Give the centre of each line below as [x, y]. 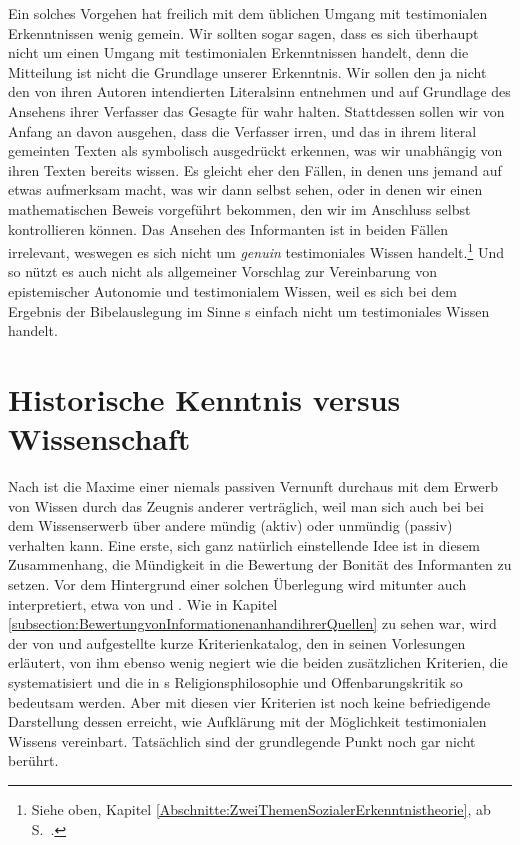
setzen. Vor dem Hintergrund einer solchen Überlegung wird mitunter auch [237, 584]
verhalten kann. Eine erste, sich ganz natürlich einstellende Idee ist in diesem [244, 544]
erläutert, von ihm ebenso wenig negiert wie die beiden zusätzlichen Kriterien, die [258, 662]
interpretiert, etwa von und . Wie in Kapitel [143, 603]
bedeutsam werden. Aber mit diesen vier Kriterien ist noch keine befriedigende [249, 701]
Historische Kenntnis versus [204, 398]
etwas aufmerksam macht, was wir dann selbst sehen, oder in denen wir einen [245, 189]
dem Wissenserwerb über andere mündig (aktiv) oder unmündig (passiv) [230, 525]
